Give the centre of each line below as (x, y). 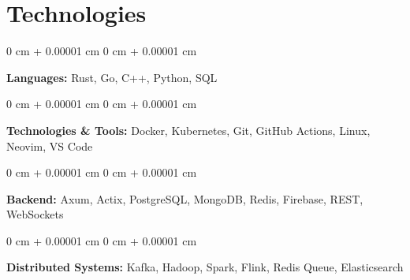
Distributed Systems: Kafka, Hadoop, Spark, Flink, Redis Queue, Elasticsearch (205, 267)
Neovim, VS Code (50, 146)
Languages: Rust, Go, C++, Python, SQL (112, 77)
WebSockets (35, 214)
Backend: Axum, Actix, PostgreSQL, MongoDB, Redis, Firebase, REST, (185, 198)
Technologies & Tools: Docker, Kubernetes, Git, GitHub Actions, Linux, (188, 130)
